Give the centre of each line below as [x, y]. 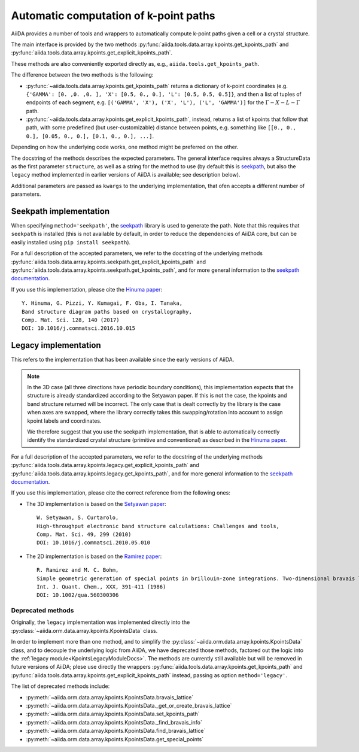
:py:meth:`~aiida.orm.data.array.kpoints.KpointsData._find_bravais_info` [114, 722]
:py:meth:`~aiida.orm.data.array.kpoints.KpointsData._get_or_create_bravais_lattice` [129, 705]
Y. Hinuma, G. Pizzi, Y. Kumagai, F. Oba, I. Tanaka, [102, 303]
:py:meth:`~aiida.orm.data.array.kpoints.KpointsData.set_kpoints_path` [113, 714]
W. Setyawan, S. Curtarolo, [78, 518]
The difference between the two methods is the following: [82, 75]
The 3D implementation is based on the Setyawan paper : [96, 504]
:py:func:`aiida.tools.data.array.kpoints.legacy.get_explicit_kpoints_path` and [105, 465]
